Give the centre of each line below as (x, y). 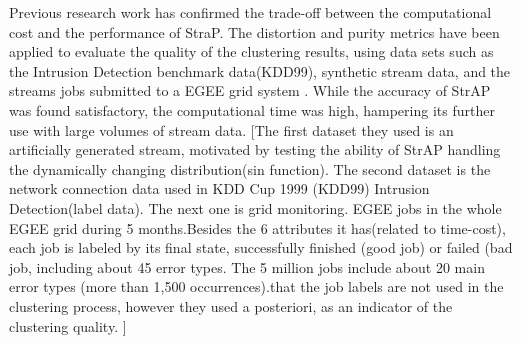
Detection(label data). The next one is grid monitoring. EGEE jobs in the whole (255, 207)
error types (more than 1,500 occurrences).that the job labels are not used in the (256, 286)
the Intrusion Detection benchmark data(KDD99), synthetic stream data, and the (260, 70)
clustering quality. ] (68, 325)
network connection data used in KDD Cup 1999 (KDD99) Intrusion (219, 188)
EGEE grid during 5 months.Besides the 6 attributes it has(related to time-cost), (257, 227)
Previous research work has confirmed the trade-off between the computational (250, 12)
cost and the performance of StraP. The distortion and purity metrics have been (254, 31)
